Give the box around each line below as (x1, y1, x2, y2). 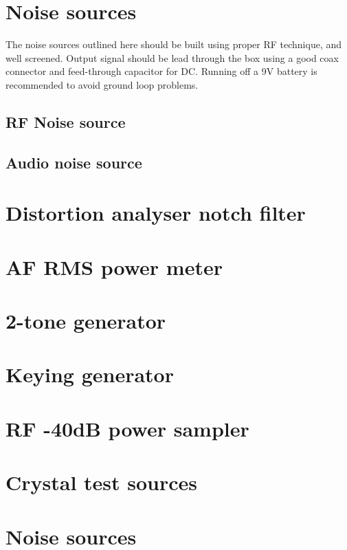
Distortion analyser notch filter (5, 199, 306, 227)
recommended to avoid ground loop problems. (5, 77, 199, 91)
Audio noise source (5, 151, 142, 173)
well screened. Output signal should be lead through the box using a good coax (5, 50, 339, 65)
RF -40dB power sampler (5, 414, 249, 442)
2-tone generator (5, 307, 166, 334)
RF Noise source (5, 111, 126, 132)
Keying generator (5, 360, 174, 388)
